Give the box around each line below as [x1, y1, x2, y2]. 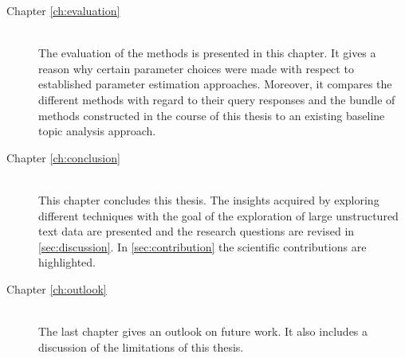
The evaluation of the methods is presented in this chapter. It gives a [38, 45, 376, 61]
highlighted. [38, 254, 96, 270]
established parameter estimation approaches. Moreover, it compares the [38, 76, 392, 92]
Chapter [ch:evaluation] [6, 2, 120, 18]
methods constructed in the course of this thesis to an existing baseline [38, 107, 385, 123]
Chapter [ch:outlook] [6, 280, 107, 297]
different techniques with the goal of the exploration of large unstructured [38, 207, 399, 224]
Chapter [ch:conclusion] [6, 149, 120, 165]
